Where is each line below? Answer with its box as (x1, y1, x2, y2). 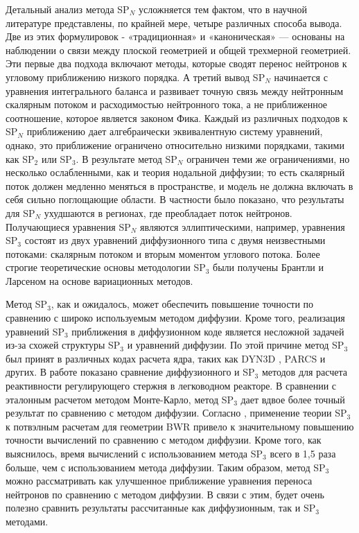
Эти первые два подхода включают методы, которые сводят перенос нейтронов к (6, 56, 347, 71)
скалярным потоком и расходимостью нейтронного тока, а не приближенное (6, 97, 328, 112)
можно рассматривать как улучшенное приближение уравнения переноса (6, 473, 313, 488)
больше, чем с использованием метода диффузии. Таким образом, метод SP (6, 460, 326, 474)
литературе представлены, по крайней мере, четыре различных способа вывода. (6, 15, 342, 30)
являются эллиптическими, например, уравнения (140, 219, 345, 234)
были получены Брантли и (213, 260, 324, 274)
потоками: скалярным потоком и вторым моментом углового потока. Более (6, 246, 320, 261)
